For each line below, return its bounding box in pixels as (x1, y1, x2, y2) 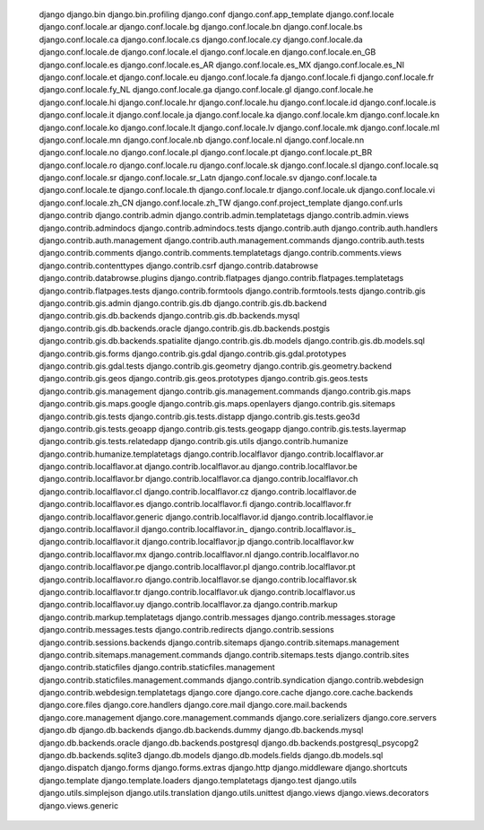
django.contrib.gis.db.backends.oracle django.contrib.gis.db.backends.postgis (39, 323, 331, 334)
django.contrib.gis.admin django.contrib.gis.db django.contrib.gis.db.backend (39, 297, 327, 309)
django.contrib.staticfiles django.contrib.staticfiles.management (39, 662, 275, 673)
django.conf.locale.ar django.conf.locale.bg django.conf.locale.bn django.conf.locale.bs (39, 22, 363, 32)
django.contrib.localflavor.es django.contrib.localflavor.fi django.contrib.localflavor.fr (39, 499, 352, 510)
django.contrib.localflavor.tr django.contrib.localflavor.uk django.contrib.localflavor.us (39, 586, 356, 597)
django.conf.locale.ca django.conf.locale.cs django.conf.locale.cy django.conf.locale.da (39, 34, 363, 45)
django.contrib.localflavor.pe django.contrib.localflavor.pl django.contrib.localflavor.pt (39, 562, 356, 572)
